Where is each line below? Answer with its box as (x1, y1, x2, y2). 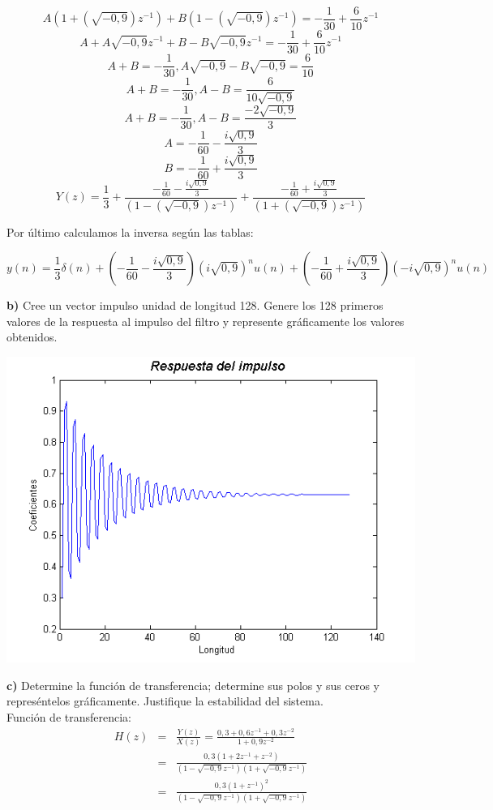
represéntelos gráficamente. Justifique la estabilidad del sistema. (6, 692, 324, 709)
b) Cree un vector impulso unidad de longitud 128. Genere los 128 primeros (6, 297, 384, 314)
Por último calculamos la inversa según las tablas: (6, 223, 254, 240)
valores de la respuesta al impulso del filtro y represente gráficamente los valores (6, 312, 405, 329)
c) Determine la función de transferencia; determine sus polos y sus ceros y (6, 676, 379, 693)
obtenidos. (6, 328, 58, 345)
